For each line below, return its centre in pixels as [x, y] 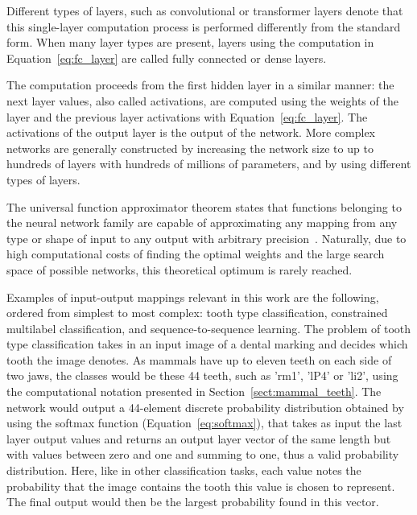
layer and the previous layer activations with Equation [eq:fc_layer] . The [187, 116]
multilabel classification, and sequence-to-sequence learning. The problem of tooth [209, 328]
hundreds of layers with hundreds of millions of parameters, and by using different [209, 164]
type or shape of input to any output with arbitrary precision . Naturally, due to [206, 238]
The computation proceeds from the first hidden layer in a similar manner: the [200, 85]
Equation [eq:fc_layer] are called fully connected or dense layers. [167, 58]
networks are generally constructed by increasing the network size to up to [190, 148]
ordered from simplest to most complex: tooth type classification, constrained [197, 313]
